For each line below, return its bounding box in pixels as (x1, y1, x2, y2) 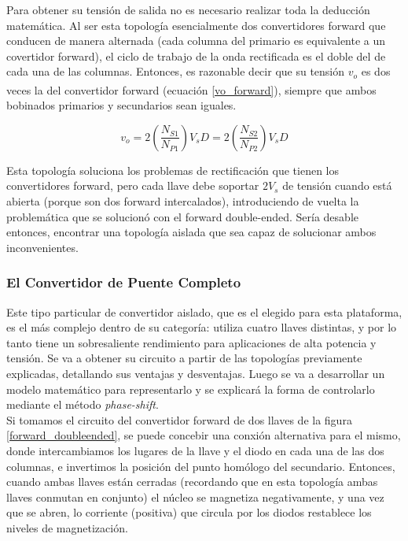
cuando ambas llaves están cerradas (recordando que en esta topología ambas (6, 473, 378, 490)
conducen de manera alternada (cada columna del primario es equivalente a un (6, 32, 386, 49)
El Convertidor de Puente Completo (6, 272, 241, 292)
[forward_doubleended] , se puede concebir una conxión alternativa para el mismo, (6, 427, 401, 443)
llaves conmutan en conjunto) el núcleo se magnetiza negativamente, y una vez (6, 488, 384, 505)
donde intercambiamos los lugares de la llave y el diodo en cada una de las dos (6, 442, 384, 458)
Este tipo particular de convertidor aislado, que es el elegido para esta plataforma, (6, 303, 402, 320)
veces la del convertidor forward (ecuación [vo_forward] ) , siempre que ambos (6, 81, 377, 98)
